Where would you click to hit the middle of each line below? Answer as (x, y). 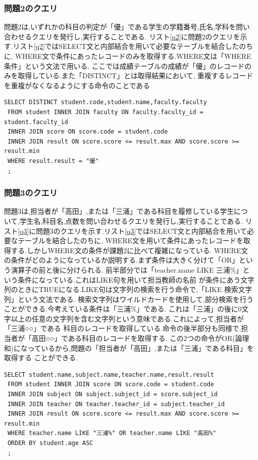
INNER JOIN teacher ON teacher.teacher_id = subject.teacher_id (116, 404)
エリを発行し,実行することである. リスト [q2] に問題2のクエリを (139, 36)
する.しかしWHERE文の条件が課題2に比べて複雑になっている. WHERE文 (129, 250)
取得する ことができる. (41, 358)
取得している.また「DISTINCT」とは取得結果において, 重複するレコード (135, 76)
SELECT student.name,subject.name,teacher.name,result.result (109, 375)
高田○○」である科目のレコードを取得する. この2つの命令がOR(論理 (140, 338)
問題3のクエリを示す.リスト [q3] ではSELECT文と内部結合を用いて (141, 230)
